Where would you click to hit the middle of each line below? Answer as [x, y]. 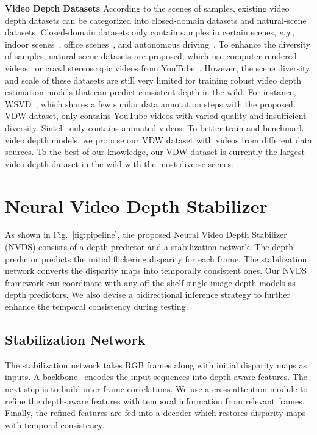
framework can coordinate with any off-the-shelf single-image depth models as [150, 282]
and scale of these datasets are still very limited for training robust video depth [153, 80]
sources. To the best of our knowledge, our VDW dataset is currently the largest [155, 152]
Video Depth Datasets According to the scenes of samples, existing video [147, 8]
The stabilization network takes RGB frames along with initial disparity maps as [156, 365]
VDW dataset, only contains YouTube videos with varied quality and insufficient [156, 116]
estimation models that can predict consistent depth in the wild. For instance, [151, 92]
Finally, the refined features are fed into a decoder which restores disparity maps [155, 413]
